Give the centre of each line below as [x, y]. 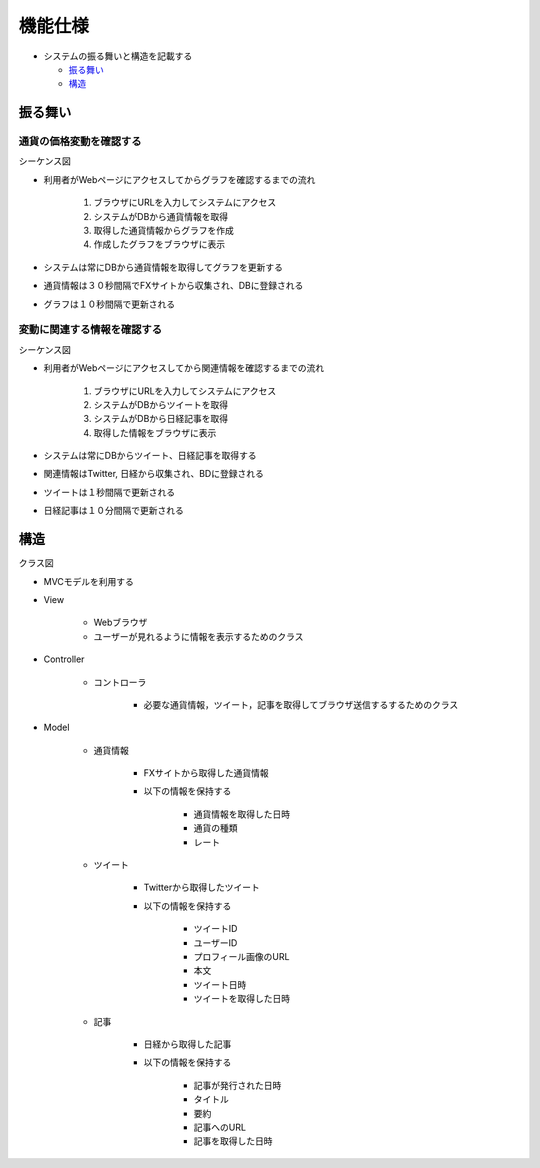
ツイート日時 [220, 984]
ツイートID [215, 929]
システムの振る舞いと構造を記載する [118, 56]
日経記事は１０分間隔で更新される [113, 511]
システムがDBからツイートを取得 [161, 404]
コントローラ [120, 682]
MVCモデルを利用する [89, 581]
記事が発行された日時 [237, 1085]
